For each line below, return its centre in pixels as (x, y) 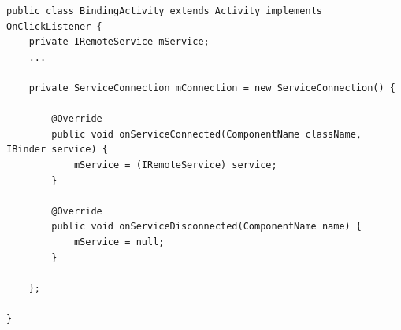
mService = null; (119, 242)
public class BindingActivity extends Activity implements (164, 11)
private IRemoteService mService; (119, 42)
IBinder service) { (57, 150)
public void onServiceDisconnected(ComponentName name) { (207, 227)
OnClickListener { (54, 26)
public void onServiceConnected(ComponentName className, (207, 134)
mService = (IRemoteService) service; (175, 165)
